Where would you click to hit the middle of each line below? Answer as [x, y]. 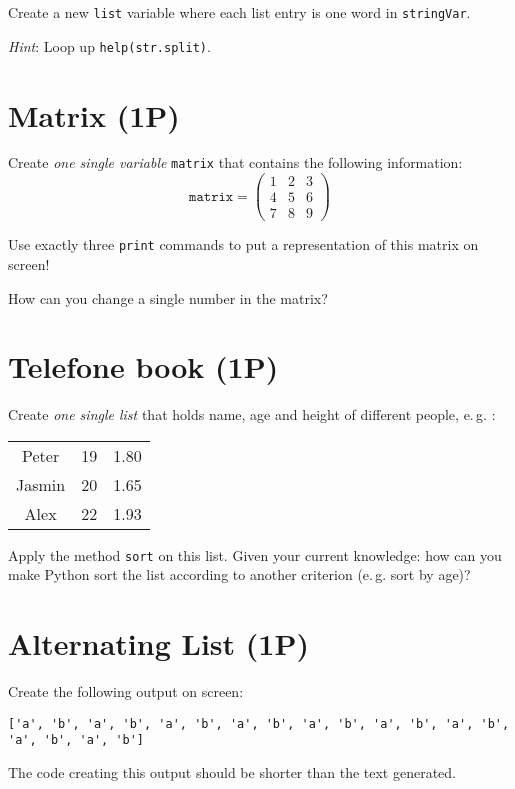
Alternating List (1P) [158, 643]
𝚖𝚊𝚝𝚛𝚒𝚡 [211, 196]
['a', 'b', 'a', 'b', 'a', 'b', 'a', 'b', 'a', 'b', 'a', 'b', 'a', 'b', [259, 723]
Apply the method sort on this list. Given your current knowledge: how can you [255, 554]
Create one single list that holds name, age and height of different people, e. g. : [252, 414]
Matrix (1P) [94, 114]
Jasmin [41, 484]
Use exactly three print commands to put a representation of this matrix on [243, 244]
